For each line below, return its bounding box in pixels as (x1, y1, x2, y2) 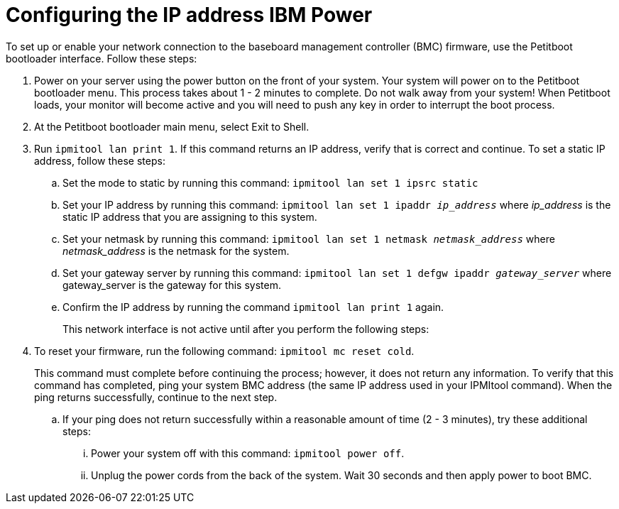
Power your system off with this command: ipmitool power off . (91, 447, 405, 459)
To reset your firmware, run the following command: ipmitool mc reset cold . (34, 344, 415, 357)
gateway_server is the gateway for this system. (62, 278, 281, 291)
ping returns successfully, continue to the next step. (34, 390, 278, 403)
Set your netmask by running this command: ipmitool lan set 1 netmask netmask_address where (62, 232, 555, 245)
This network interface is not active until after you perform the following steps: (62, 322, 429, 335)
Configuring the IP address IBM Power (6, 3, 373, 27)
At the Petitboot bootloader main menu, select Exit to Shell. (34, 120, 309, 133)
